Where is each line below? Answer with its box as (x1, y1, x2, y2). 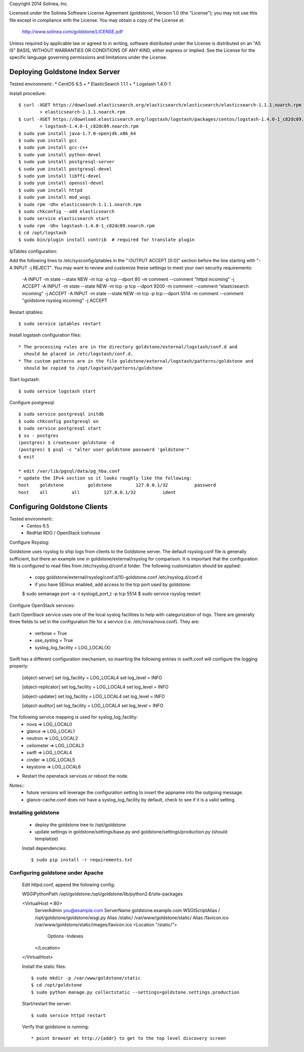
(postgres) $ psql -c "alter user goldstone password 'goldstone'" (18, 447, 189, 452)
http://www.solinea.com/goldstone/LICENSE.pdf (22, 28, 123, 35)
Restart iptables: (9, 309, 44, 315)
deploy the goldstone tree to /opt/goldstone (34, 822, 126, 828)
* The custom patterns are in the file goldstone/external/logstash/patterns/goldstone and (18, 358, 253, 364)
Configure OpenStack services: (9, 602, 75, 608)
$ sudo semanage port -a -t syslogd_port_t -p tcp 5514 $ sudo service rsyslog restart (22, 591, 201, 597)
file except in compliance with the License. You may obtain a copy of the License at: (9, 17, 185, 23)
